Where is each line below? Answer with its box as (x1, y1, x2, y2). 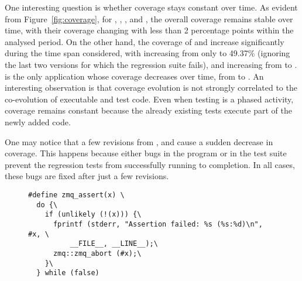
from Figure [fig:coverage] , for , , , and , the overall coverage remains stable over (5, 12, 293, 25)
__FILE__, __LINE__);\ (70, 239, 158, 248)
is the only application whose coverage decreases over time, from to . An (5, 70, 264, 82)
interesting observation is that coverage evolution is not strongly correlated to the (5, 81, 297, 94)
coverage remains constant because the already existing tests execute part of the (5, 104, 292, 116)
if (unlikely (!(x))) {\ (44, 210, 142, 219)
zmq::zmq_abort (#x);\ (53, 249, 142, 258)
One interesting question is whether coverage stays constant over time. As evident (5, 1, 298, 13)
